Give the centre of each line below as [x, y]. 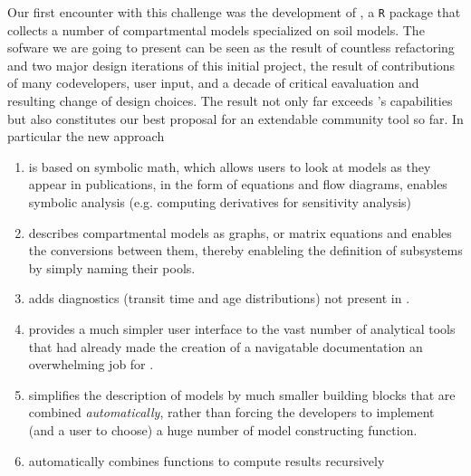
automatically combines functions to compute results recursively [207, 460]
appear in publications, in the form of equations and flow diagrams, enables [238, 184]
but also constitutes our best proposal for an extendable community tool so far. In [235, 118]
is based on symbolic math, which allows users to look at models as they [230, 166]
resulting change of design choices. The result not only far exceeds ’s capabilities [230, 101]
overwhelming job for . [91, 364]
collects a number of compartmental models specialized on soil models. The [216, 29]
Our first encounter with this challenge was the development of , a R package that [234, 12]
